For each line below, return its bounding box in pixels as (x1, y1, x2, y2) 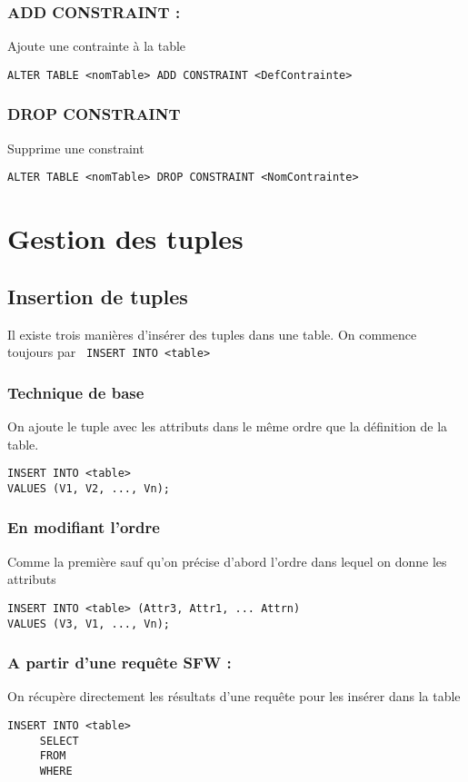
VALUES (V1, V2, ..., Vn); (7, 481, 170, 495)
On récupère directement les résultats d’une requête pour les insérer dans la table (7, 687, 461, 706)
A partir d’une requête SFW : (7, 651, 232, 674)
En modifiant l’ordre (7, 516, 160, 539)
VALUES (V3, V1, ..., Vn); (7, 617, 170, 630)
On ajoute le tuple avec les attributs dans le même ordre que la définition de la (7, 416, 448, 435)
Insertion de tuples (7, 282, 188, 310)
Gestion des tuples (7, 220, 244, 257)
